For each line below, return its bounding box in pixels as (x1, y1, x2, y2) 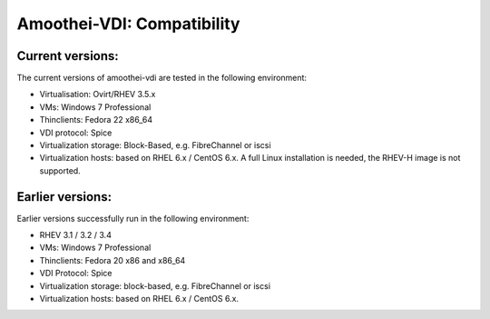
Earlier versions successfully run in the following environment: (16, 213, 250, 224)
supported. (39, 164, 81, 176)
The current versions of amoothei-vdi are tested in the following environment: (16, 73, 308, 84)
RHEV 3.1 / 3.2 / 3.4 (39, 230, 113, 241)
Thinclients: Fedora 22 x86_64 (39, 115, 153, 125)
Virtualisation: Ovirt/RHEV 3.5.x (39, 89, 156, 100)
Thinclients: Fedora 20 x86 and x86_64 (39, 254, 186, 265)
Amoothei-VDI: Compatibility (16, 14, 240, 34)
